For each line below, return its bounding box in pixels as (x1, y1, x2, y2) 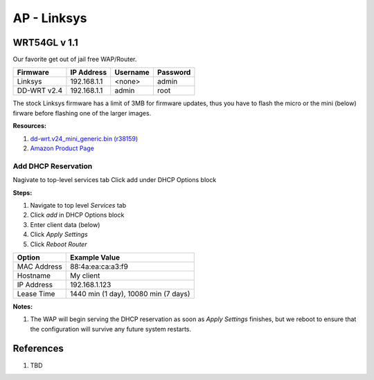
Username (114, 68, 150, 78)
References (12, 343, 64, 354)
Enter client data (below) (30, 220, 100, 228)
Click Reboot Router (30, 239, 87, 248)
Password (157, 68, 191, 78)
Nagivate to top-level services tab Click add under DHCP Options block (12, 176, 217, 184)
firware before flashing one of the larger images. (12, 109, 152, 117)
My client (69, 271, 100, 280)
